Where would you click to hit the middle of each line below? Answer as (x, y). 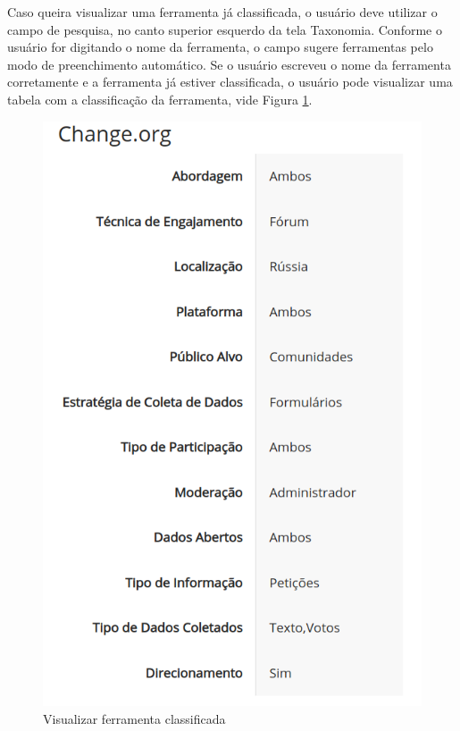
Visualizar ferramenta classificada (134, 719)
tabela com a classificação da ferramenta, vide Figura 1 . (160, 99)
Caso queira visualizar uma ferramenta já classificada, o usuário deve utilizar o (222, 12)
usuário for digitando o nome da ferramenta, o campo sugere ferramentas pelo (220, 47)
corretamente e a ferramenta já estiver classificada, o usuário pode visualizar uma (230, 82)
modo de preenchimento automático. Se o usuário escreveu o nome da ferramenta (229, 64)
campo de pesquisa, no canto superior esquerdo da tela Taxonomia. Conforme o (225, 29)
